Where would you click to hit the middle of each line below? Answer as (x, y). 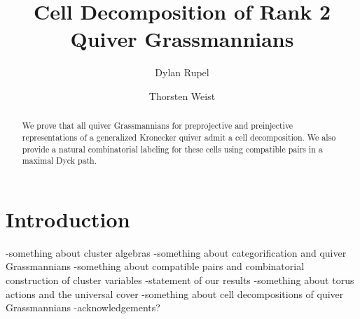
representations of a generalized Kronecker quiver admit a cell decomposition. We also (179, 137)
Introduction (68, 219)
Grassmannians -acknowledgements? (83, 307)
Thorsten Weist (182, 95)
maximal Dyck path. (59, 161)
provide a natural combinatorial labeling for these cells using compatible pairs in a (172, 149)
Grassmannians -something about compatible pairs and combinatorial (155, 266)
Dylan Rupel (182, 72)
